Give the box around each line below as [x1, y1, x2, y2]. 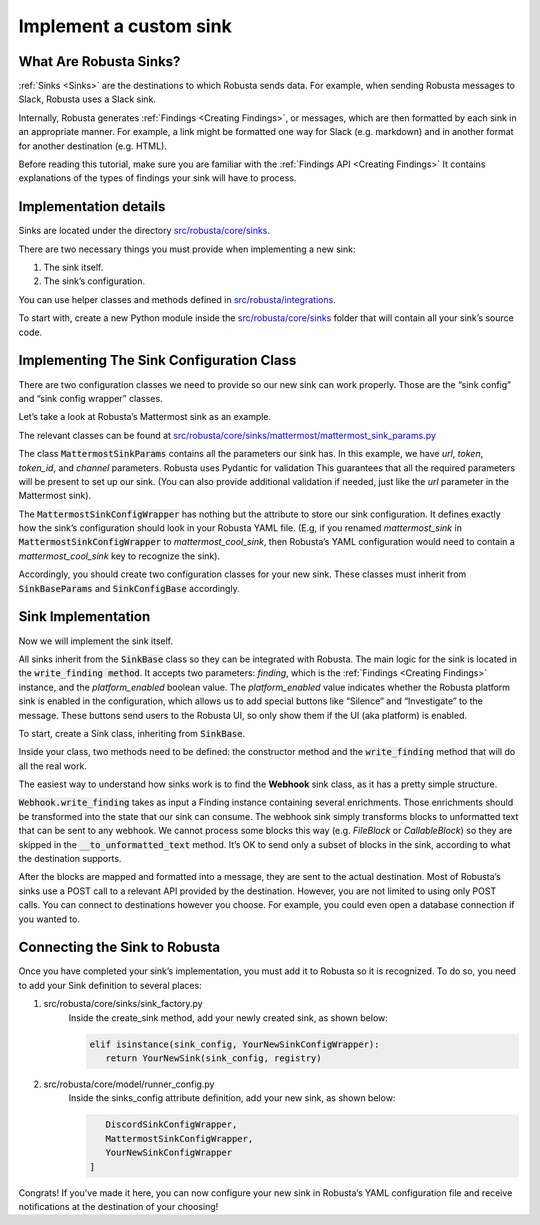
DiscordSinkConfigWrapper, [105, 1119, 238, 1130]
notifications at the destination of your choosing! [18, 1200, 219, 1212]
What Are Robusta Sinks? [18, 53, 181, 70]
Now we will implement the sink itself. [18, 635, 174, 647]
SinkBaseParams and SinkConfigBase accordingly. [18, 582, 240, 594]
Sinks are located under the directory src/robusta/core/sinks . [18, 225, 270, 237]
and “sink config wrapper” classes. [18, 392, 164, 404]
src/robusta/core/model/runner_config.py [43, 1078, 215, 1090]
